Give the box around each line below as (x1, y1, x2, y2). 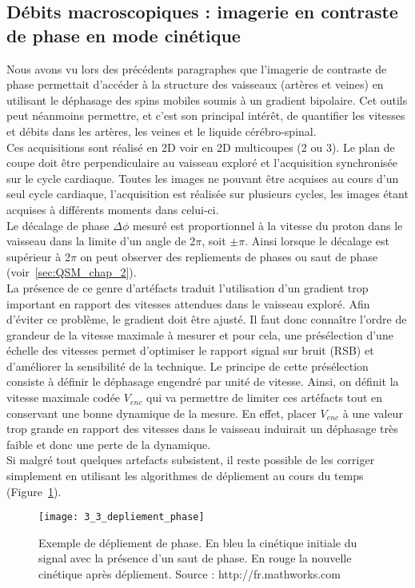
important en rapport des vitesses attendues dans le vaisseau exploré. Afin (6, 295, 370, 312)
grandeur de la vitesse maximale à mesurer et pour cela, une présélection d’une (6, 326, 393, 343)
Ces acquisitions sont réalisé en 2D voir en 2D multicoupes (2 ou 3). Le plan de (6, 138, 395, 155)
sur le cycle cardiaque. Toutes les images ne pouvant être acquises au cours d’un (6, 169, 399, 186)
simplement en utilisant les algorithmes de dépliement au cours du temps (6, 467, 364, 484)
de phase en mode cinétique (6, 22, 241, 47)
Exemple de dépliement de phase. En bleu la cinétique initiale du (38, 534, 357, 550)
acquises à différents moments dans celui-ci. (6, 201, 219, 217)
